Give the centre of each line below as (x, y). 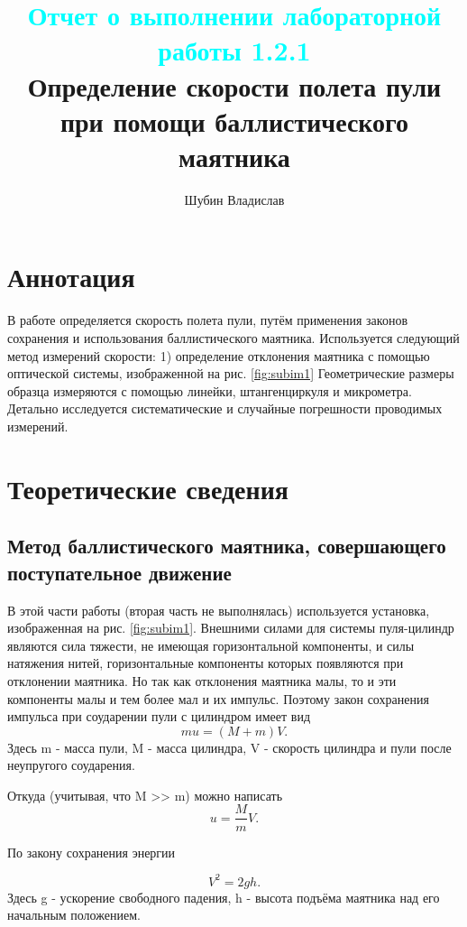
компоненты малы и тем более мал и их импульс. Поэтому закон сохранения (218, 698)
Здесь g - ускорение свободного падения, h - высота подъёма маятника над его (224, 897)
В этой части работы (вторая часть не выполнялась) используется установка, (219, 610)
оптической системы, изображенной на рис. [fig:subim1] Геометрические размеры (231, 373)
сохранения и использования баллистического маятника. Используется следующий (233, 338)
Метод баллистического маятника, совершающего (227, 546)
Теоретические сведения (148, 488)
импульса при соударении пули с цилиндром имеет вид (159, 716)
